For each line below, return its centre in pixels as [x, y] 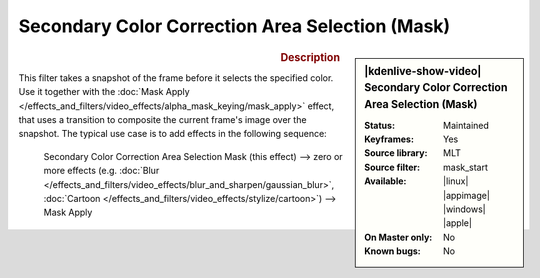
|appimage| [466, 195]
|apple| [457, 223]
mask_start [466, 167]
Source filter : [392, 167]
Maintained [466, 125]
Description [310, 57]
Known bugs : [393, 251]
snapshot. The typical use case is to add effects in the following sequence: [172, 134]
